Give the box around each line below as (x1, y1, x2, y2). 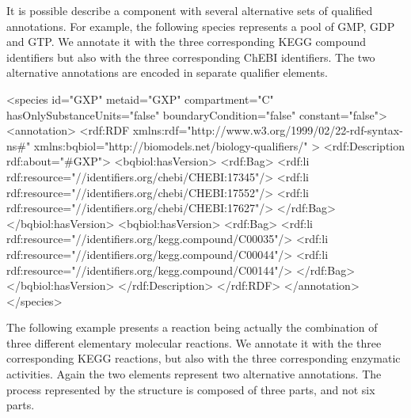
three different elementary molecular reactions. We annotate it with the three (6, 334, 382, 351)
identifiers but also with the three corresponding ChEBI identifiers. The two (6, 48, 375, 65)
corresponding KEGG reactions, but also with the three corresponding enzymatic (6, 350, 401, 367)
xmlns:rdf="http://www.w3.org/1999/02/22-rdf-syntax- (132, 122, 403, 139)
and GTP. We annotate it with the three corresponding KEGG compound (6, 33, 366, 50)
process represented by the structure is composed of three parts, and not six (6, 381, 375, 397)
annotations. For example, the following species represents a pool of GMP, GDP (6, 17, 395, 34)
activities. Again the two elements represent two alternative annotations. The (6, 366, 382, 382)
